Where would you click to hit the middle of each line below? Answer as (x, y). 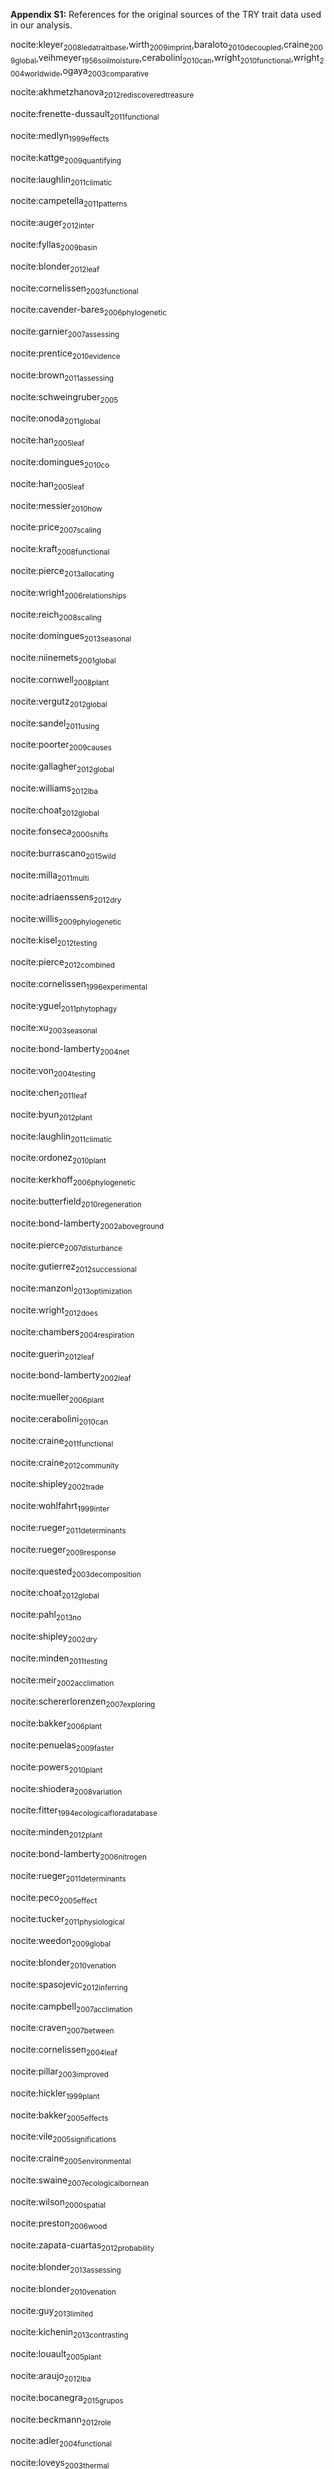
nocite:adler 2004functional (61, 2442)
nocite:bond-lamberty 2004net (70, 1050)
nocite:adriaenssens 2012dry (66, 897)
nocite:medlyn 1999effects (60, 136)
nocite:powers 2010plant (56, 1767)
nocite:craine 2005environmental (71, 2159)
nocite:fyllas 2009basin (54, 245)
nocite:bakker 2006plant (56, 1724)
